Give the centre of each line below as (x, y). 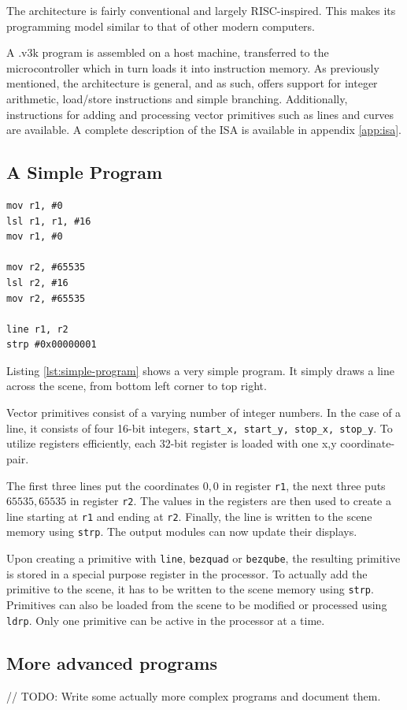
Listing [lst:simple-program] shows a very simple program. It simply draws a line (200, 370)
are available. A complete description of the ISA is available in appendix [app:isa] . (204, 130)
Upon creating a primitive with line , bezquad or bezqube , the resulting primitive (203, 558)
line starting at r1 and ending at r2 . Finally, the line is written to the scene (189, 516)
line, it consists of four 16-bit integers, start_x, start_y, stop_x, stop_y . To (200, 427)
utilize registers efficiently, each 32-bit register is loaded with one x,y (172, 443)
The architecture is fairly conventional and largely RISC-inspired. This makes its (201, 10)
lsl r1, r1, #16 (49, 221)
